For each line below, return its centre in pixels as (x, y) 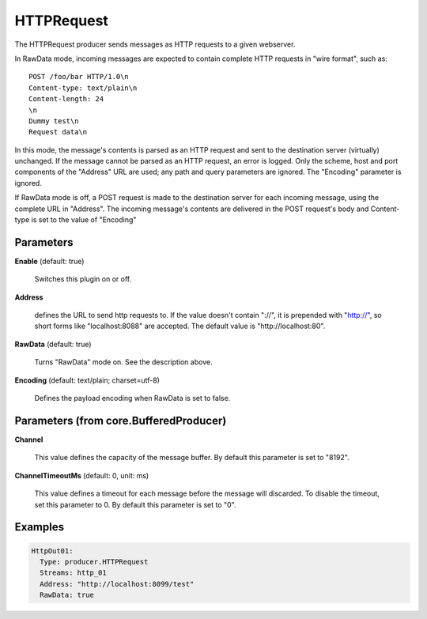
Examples (40, 527)
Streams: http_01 (73, 573)
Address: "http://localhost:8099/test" (117, 584)
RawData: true (67, 595)
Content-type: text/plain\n (83, 88)
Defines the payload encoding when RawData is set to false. (132, 398)
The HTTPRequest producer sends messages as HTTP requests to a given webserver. (155, 44)
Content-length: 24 (66, 99)
